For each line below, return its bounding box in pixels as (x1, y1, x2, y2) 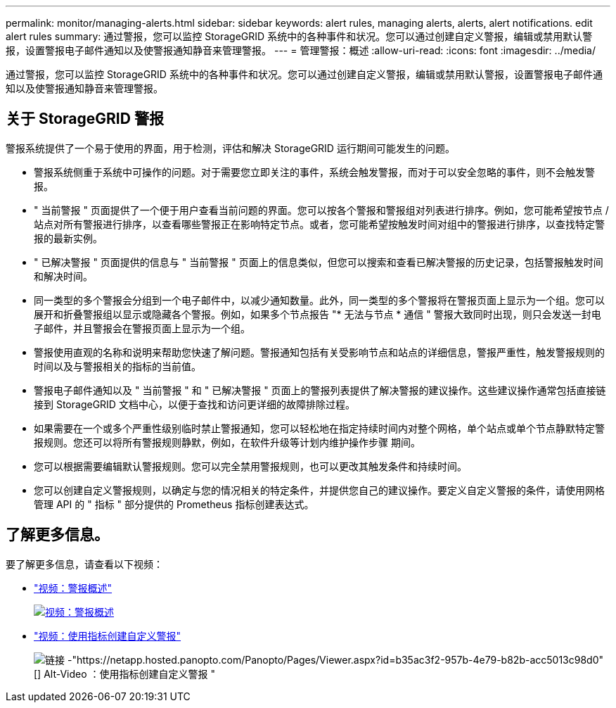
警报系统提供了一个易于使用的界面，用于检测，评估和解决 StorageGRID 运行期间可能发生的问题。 (6, 141, 455, 154)
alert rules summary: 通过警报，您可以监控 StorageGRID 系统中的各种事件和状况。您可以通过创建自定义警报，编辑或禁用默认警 (6, 30, 593, 42)
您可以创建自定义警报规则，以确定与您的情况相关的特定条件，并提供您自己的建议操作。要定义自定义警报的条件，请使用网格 (34, 483, 605, 496)
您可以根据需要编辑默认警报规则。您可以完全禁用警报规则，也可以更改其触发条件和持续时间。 (34, 460, 467, 472)
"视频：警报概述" (34, 581, 113, 594)
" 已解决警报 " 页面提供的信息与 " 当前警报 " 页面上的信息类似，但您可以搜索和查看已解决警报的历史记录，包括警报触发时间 (34, 255, 603, 268)
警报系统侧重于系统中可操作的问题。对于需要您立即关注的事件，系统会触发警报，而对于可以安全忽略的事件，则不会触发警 (34, 165, 595, 178)
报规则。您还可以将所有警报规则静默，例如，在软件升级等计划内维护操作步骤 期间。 (34, 436, 421, 448)
